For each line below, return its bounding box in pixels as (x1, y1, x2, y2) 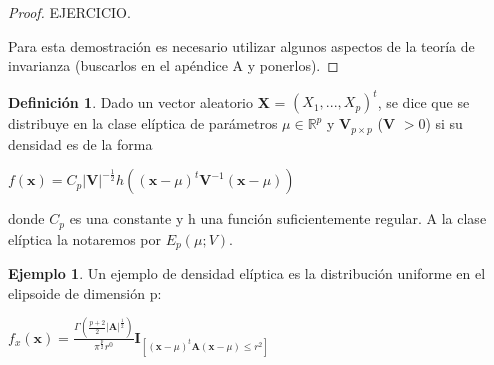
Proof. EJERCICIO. (8, 2, 131, 22)
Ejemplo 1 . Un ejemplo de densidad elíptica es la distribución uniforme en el (8, 263, 486, 284)
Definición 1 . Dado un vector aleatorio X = (8, 91, 286, 112)
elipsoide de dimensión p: (8, 282, 162, 303)
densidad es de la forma (8, 133, 153, 154)
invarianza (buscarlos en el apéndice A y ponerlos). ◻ (8, 55, 339, 76)
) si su (425, 113, 463, 134)
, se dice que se (377, 91, 470, 112)
